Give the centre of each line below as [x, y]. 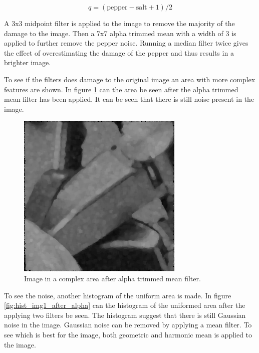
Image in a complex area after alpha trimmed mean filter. [112, 278]
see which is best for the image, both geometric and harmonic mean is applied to [128, 334]
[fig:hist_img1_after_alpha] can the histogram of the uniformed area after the [125, 305]
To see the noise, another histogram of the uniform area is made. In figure [118, 295]
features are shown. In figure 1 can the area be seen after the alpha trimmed [121, 89]
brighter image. [28, 62]
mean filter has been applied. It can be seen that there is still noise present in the [129, 99]
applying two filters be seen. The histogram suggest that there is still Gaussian [125, 315]
